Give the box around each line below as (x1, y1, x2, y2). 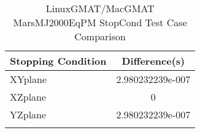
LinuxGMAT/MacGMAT (45, 1, 155, 15)
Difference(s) (121, 54, 185, 68)
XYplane (10, 72, 47, 86)
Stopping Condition (10, 54, 107, 68)
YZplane (10, 107, 47, 121)
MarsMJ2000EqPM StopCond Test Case (13, 15, 187, 29)
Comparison (74, 29, 126, 43)
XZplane (10, 90, 47, 104)
